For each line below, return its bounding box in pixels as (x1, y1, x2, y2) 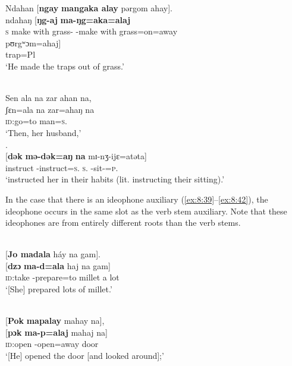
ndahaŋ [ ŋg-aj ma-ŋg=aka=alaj (5, 13, 131, 26)
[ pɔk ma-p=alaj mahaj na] (5, 326, 108, 338)
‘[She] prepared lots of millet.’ (5, 283, 112, 295)
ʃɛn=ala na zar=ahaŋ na (5, 103, 95, 115)
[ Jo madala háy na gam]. (5, 248, 101, 260)
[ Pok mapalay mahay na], (5, 314, 105, 327)
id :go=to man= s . (5, 115, 67, 127)
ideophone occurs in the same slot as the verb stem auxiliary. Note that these (5, 204, 287, 217)
